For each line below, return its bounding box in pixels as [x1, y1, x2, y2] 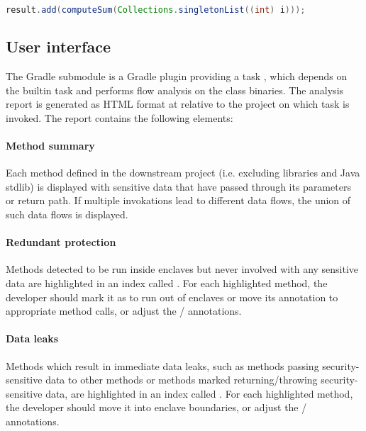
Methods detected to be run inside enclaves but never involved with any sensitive [6, 262, 359, 276]
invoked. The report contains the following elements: [6, 110, 233, 125]
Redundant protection [6, 235, 116, 250]
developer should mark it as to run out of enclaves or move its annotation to [6, 289, 338, 304]
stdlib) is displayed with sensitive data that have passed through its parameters [6, 179, 351, 194]
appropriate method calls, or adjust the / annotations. [6, 303, 242, 318]
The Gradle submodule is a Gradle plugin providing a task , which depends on [6, 69, 348, 84]
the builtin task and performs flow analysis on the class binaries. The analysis [6, 82, 344, 97]
